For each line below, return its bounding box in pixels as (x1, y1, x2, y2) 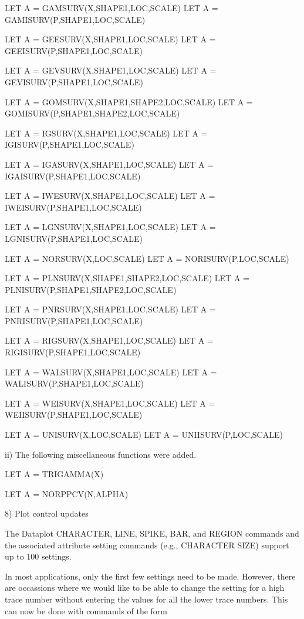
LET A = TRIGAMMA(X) (5, 468, 104, 480)
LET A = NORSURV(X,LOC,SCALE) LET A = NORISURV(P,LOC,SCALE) (5, 252, 289, 264)
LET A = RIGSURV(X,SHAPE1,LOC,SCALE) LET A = (5, 334, 214, 347)
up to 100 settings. (5, 550, 72, 563)
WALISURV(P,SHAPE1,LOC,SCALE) (5, 377, 144, 390)
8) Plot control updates (5, 507, 89, 520)
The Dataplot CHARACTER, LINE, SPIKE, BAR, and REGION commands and (5, 527, 299, 539)
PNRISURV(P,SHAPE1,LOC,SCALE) (5, 314, 143, 327)
